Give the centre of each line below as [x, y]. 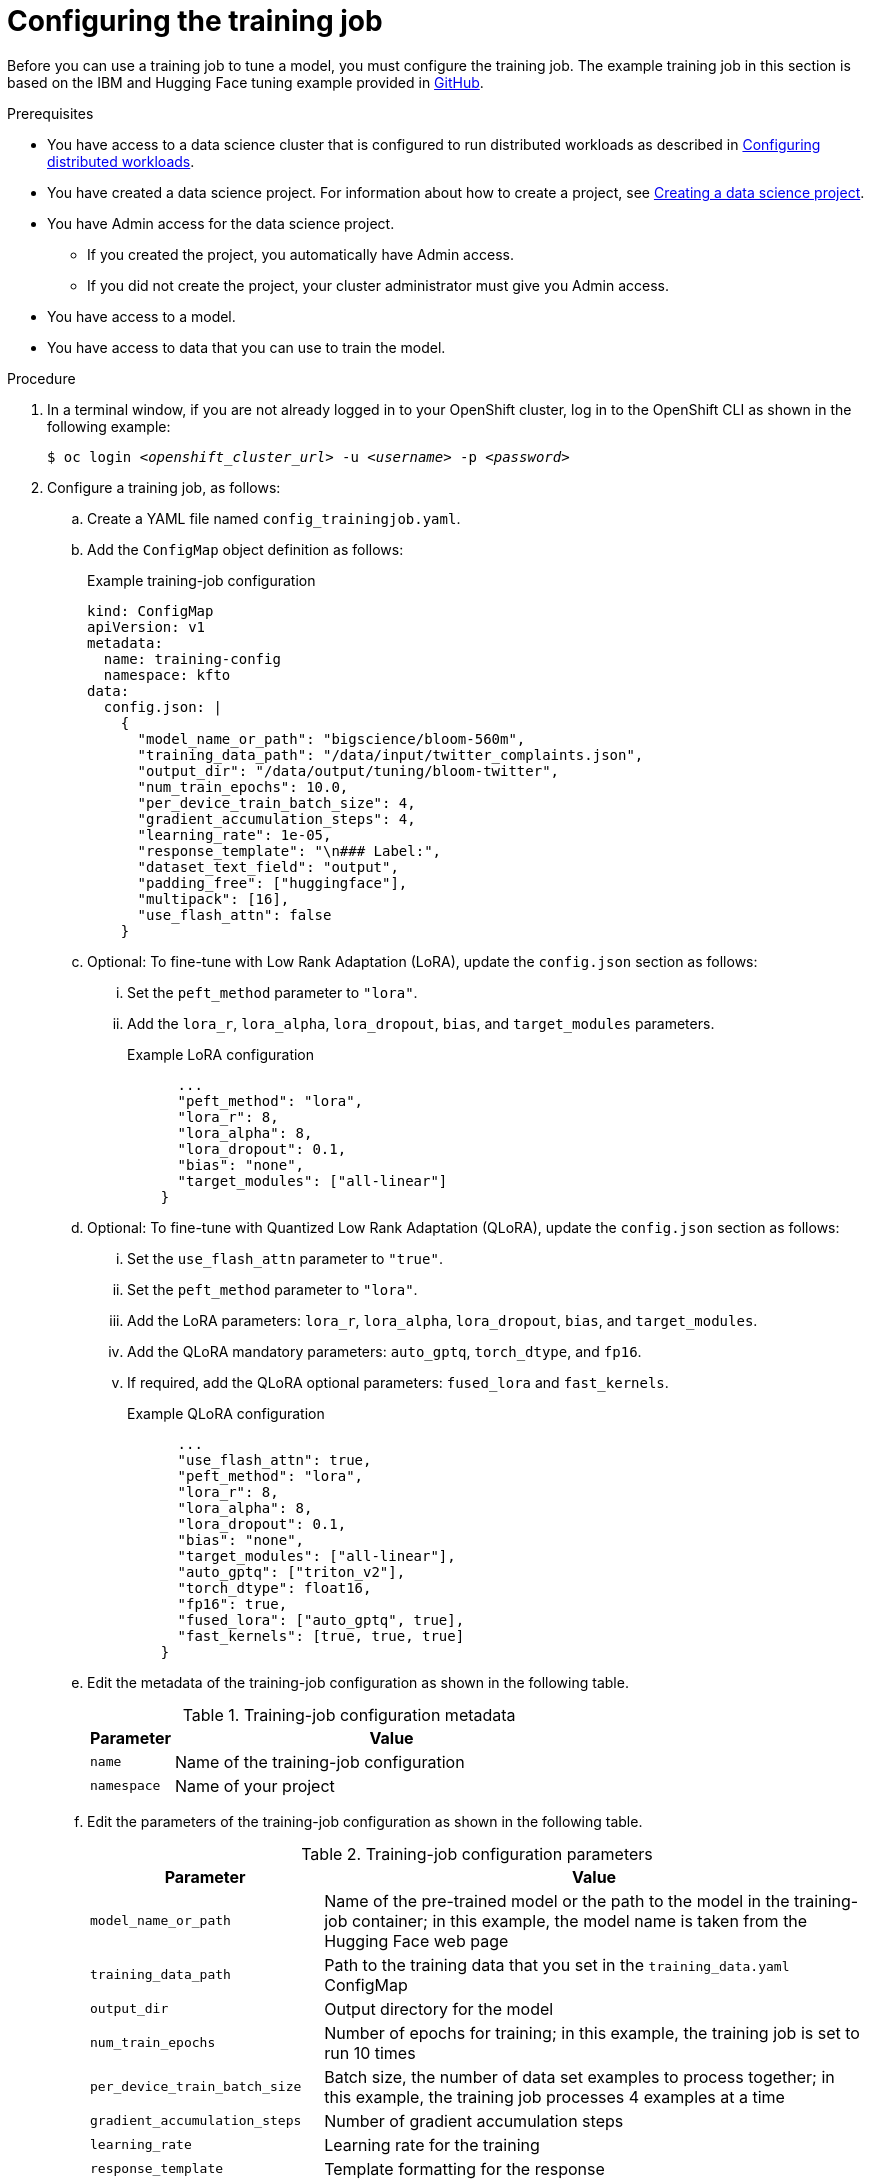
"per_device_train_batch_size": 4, [276, 802]
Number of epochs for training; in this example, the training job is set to [592, 2032]
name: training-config [192, 658]
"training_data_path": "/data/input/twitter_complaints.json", [390, 754]
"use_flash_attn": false [234, 914]
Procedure [41, 378]
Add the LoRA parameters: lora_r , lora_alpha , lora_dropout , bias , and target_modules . [442, 1320]
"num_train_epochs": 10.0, [243, 786]
